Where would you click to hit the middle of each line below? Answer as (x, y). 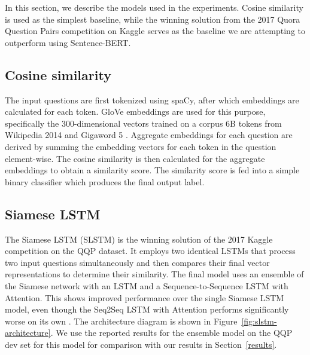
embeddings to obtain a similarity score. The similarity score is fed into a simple (152, 170)
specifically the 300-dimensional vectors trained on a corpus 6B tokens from (143, 123)
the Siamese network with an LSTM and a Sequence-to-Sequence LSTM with (147, 285)
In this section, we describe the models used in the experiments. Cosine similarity (154, 7)
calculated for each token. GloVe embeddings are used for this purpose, (135, 111)
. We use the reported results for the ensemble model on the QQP (171, 333)
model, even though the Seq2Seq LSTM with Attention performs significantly (147, 309)
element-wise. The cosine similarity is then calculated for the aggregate (135, 158)
